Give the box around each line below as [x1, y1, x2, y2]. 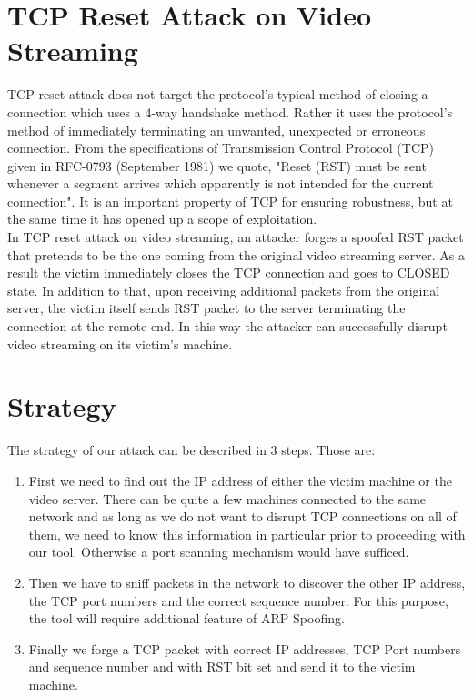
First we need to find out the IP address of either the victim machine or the [28, 470, 452, 490]
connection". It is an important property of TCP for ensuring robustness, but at [7, 191, 453, 210]
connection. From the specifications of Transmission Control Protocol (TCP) [7, 138, 434, 157]
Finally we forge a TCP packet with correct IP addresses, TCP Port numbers [28, 639, 461, 658]
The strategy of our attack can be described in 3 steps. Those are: [7, 440, 376, 460]
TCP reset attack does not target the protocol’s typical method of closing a [7, 85, 428, 104]
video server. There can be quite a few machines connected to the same [28, 489, 427, 508]
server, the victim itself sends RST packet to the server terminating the [7, 298, 406, 318]
